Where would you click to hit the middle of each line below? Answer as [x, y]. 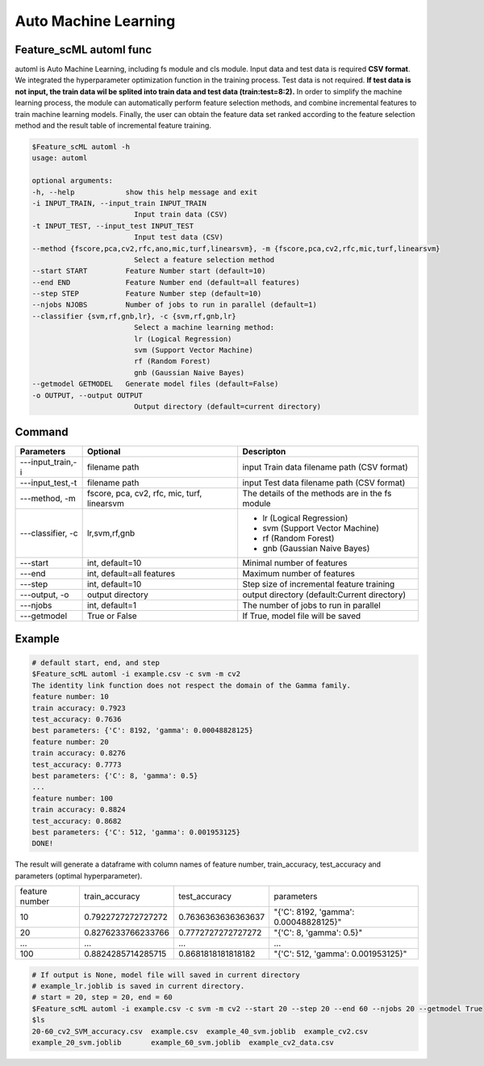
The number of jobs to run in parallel [311, 605]
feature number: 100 [72, 798]
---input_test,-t [48, 483]
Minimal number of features [295, 563]
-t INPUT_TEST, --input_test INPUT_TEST [113, 226]
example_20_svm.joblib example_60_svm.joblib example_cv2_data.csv [183, 1043]
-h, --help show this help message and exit [145, 192]
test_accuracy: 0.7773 [77, 764]
